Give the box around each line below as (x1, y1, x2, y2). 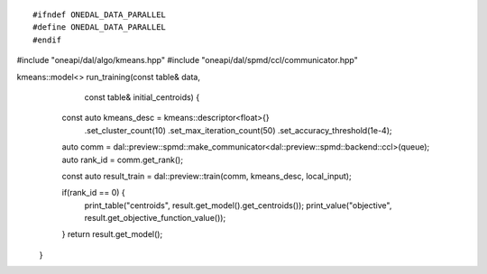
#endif (32, 34, 62, 45)
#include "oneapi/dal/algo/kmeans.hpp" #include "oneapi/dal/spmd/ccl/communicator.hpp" (16, 55, 358, 66)
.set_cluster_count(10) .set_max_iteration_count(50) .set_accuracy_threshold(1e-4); (84, 124, 392, 135)
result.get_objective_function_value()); (84, 213, 226, 224)
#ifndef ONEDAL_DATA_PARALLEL (32, 10, 167, 20)
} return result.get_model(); (61, 229, 163, 240)
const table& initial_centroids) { (84, 91, 200, 103)
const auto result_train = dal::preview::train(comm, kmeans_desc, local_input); (61, 170, 352, 181)
